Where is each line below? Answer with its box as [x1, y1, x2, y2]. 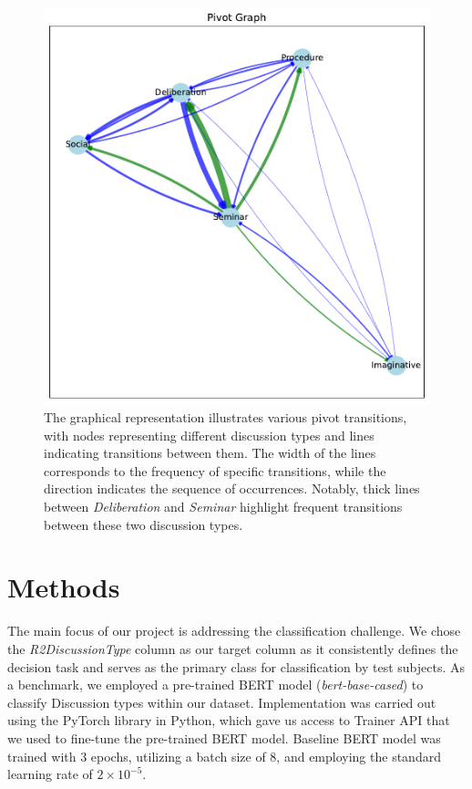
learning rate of [7, 764, 93, 784]
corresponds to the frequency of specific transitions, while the [44, 461, 386, 480]
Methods [7, 568, 120, 606]
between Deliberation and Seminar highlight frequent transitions [44, 497, 403, 516]
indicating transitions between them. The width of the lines [44, 443, 376, 462]
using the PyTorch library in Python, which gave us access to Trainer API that [7, 711, 450, 730]
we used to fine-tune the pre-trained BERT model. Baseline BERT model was [7, 728, 441, 747]
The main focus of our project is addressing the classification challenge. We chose [7, 621, 461, 640]
